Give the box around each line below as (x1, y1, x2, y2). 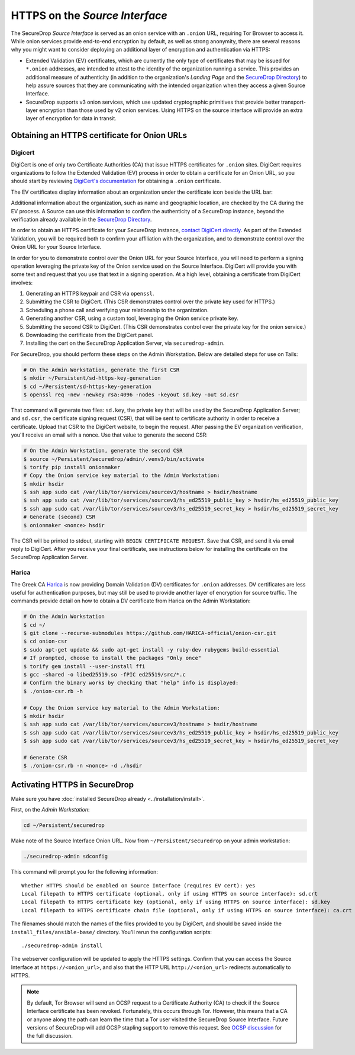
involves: (11, 279, 33, 286)
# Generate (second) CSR (23, 514, 96, 521)
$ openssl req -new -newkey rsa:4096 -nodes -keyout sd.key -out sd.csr (23, 391, 239, 398)
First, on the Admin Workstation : (11, 806, 90, 813)
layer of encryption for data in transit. (25, 115, 117, 122)
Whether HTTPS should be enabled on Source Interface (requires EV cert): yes (21, 882, 256, 889)
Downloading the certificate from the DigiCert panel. (25, 332, 154, 339)
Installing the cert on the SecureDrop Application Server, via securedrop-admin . (25, 339, 225, 347)
